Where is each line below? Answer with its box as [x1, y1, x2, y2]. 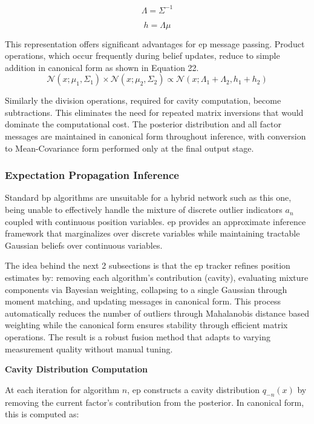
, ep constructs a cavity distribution [127, 383, 260, 395]
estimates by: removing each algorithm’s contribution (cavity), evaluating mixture [5, 271, 309, 284]
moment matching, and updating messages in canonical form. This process [5, 295, 281, 308]
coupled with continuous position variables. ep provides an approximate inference [5, 215, 306, 227]
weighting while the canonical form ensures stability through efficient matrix [5, 318, 288, 331]
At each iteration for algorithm [5, 383, 120, 395]
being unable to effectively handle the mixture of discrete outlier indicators [5, 203, 283, 216]
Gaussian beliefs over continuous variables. [5, 238, 163, 251]
